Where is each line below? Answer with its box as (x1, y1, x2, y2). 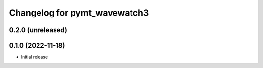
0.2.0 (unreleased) (9, 26, 68, 34)
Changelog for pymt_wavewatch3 (9, 7, 149, 18)
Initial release (21, 54, 48, 60)
